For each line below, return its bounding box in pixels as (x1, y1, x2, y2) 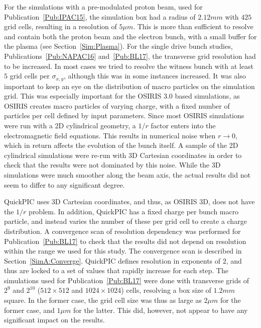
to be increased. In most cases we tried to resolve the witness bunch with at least (4, 60, 253, 71)
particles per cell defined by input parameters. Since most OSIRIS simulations (4, 110, 244, 121)
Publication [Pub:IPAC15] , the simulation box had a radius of (4, 11, 196, 22)
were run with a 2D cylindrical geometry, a (4, 120, 136, 130)
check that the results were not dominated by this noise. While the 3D (4, 159, 221, 170)
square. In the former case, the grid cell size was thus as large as (4, 295, 202, 305)
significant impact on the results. (4, 314, 105, 325)
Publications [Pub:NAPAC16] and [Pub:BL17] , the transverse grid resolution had (4, 50, 256, 61)
